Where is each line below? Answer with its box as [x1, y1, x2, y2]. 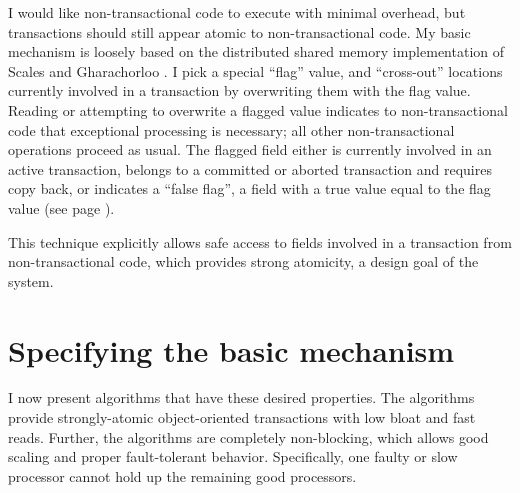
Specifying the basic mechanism [8, 329, 455, 370]
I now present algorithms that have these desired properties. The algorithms [8, 387, 475, 408]
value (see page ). [8, 197, 115, 218]
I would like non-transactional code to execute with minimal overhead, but [8, 2, 466, 22]
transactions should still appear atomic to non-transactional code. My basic [8, 21, 471, 42]
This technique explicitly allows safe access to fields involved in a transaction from [8, 231, 512, 252]
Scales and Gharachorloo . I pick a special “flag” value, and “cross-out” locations [8, 60, 503, 81]
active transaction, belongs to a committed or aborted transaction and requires [8, 158, 492, 179]
